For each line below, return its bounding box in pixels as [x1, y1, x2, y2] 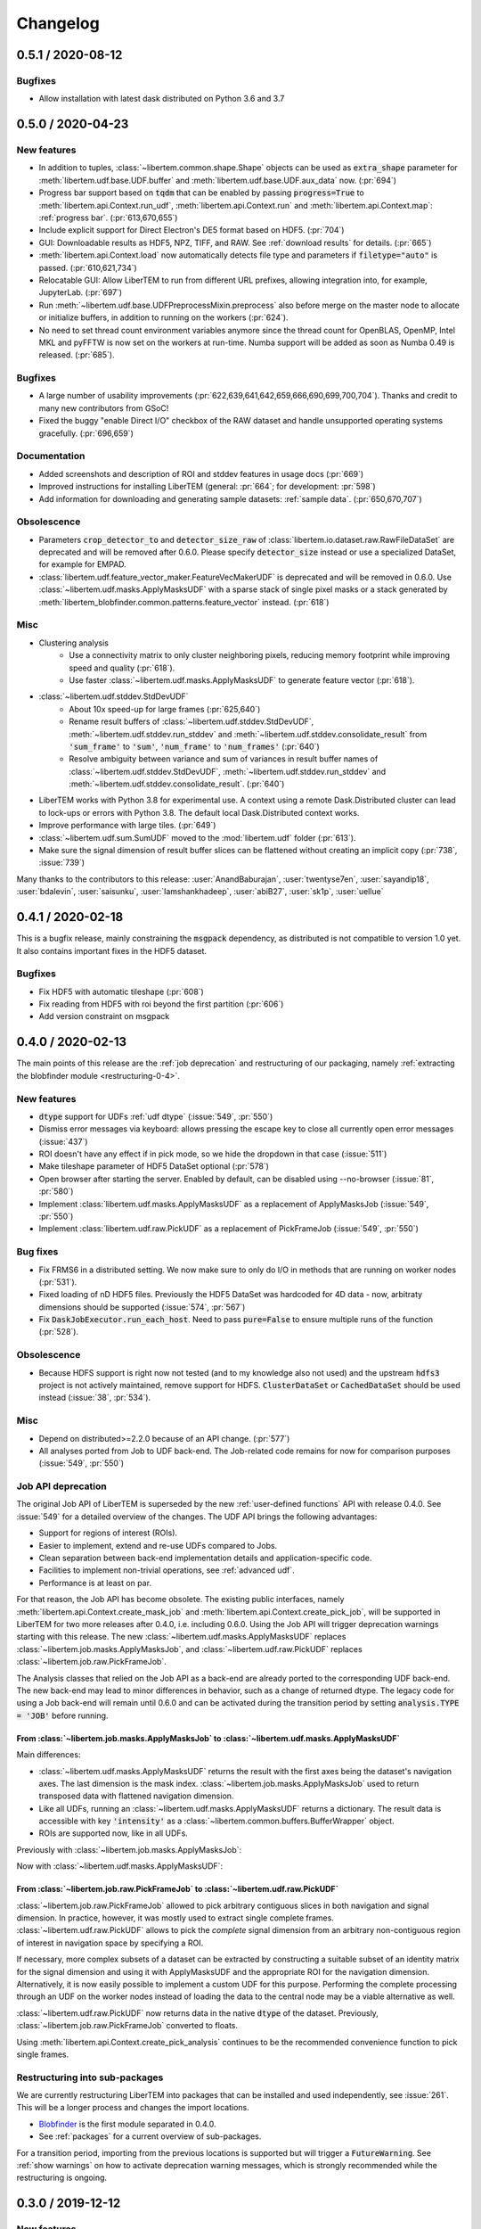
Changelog [16, 13, 100, 33]
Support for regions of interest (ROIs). [38, 1527, 178, 1538]
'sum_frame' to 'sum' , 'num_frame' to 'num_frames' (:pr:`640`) [69, 741, 320, 752]
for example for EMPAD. [38, 559, 126, 570]
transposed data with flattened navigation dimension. [38, 1790, 234, 1801]
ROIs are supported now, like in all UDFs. [38, 1828, 189, 1838]
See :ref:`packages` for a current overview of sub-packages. [38, 2131, 262, 2142]
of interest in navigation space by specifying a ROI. [16, 1937, 204, 1948]
